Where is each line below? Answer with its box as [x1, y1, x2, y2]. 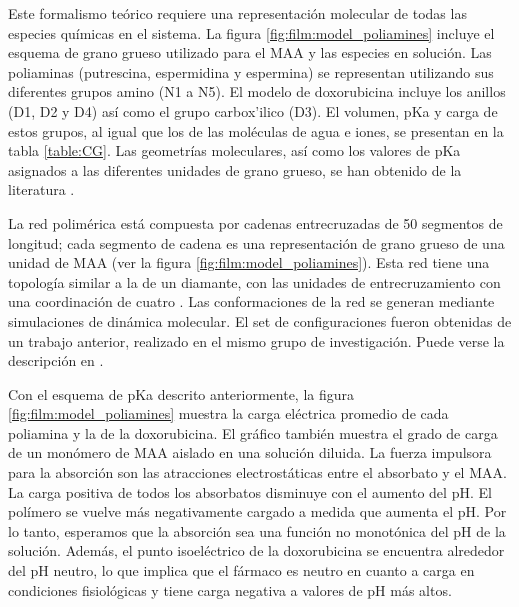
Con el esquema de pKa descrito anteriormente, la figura [8, 383, 355, 404]
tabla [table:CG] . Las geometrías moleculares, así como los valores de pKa [8, 140, 461, 161]
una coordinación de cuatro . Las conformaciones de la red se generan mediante [8, 291, 495, 312]
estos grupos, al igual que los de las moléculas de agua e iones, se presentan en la [8, 120, 504, 141]
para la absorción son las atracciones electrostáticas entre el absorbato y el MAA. [8, 462, 507, 483]
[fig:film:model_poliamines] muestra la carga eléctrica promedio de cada [8, 403, 449, 424]
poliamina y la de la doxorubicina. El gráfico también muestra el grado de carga [8, 422, 498, 443]
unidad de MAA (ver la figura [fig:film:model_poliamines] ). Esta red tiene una [8, 252, 490, 273]
